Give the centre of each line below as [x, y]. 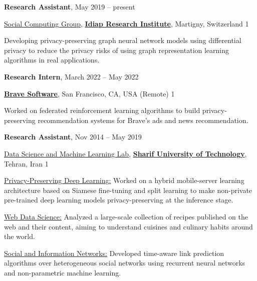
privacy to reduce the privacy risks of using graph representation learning [117, 50]
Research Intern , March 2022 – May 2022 [71, 76]
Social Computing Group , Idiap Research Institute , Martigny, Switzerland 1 [126, 23]
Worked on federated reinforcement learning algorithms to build [102, 110]
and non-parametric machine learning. [63, 272]
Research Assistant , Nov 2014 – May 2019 [73, 137]
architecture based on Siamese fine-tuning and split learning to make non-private [128, 190]
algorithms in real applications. [52, 60]
